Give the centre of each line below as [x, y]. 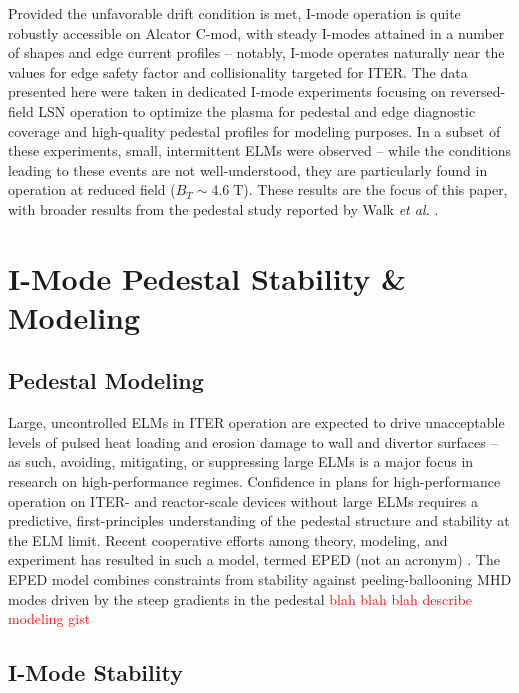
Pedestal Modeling [106, 380]
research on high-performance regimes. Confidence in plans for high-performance [254, 481]
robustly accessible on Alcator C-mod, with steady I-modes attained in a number [256, 32]
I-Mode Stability [95, 672]
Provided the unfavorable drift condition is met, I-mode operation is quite [234, 13]
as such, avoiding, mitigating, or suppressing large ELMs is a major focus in [241, 461]
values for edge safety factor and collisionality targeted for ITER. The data [238, 71]
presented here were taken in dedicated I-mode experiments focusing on [227, 91]
